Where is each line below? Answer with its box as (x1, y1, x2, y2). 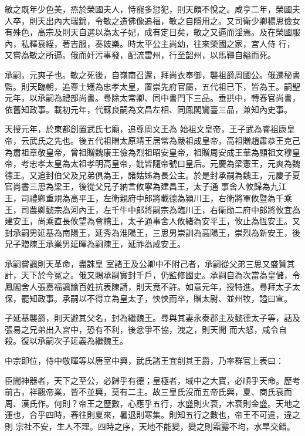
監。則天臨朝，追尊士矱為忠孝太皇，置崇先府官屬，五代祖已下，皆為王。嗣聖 (5, 80, 300, 92)
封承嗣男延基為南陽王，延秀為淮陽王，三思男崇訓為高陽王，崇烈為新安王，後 (5, 226, 300, 238)
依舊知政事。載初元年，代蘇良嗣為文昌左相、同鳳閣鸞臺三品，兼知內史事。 (5, 103, 292, 115)
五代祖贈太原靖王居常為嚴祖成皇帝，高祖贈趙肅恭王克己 (86, 134, 300, 146)
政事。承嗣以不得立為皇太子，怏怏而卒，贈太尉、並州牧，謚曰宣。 (37, 292, 292, 304)
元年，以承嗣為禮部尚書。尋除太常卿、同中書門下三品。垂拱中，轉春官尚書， (5, 92, 300, 104)
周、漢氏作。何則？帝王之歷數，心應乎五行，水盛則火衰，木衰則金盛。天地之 (5, 397, 300, 409)
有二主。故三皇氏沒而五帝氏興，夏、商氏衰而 (119, 386, 292, 398)
